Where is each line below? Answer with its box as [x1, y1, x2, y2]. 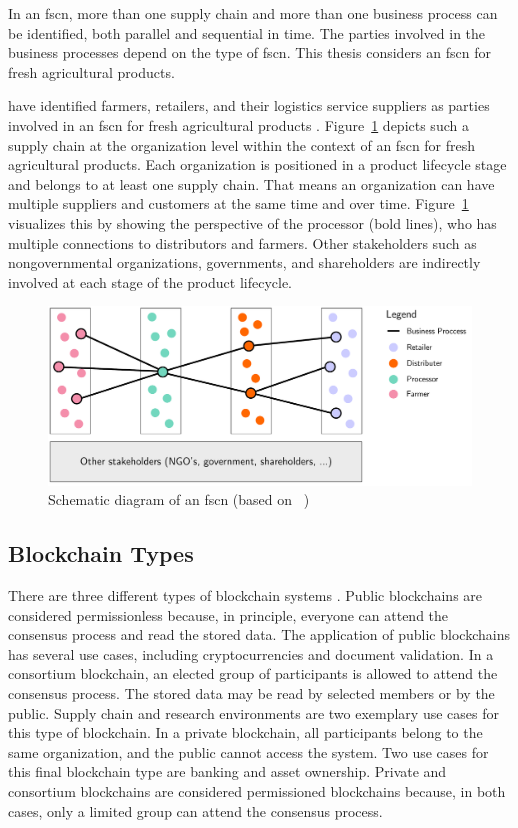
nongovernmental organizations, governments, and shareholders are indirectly [8, 252, 481, 273]
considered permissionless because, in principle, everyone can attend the [8, 604, 449, 625]
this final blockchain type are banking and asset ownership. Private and [8, 761, 447, 782]
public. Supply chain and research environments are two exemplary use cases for [8, 702, 499, 723]
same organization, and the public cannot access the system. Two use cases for [8, 741, 489, 762]
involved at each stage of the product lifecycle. [8, 271, 292, 292]
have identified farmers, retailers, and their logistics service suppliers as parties [8, 95, 490, 116]
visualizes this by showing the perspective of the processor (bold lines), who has [8, 212, 497, 233]
